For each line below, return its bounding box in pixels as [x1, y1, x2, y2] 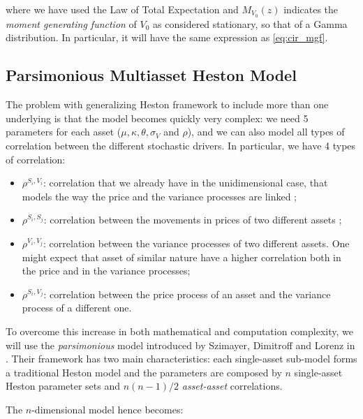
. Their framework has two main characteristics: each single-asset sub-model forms [6, 351, 357, 366]
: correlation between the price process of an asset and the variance [43, 286, 331, 301]
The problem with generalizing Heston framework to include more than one [6, 97, 329, 112]
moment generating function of [6, 16, 137, 31]
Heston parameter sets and [6, 378, 121, 393]
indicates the [283, 2, 339, 16]
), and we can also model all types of [187, 124, 345, 139]
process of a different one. [22, 300, 132, 315]
